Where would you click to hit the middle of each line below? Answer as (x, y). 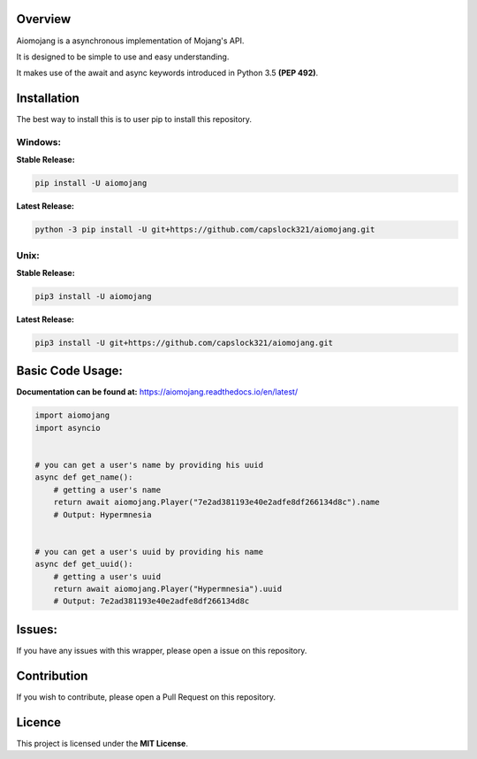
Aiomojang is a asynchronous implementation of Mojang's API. (130, 41)
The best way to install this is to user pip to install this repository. (134, 119)
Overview (44, 19)
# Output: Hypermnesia (102, 514)
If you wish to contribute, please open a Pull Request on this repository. (146, 697)
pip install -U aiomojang (91, 183)
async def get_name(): (84, 477)
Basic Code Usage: (70, 371)
